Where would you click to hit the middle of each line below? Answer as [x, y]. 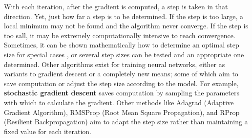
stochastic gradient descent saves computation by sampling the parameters [122, 93]
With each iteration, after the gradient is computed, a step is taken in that [116, 6]
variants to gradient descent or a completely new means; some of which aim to [121, 74]
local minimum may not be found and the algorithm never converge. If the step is [126, 26]
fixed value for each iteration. [48, 131]
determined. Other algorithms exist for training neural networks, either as [115, 64]
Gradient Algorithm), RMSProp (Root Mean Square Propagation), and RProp [122, 112]
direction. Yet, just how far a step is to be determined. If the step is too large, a [124, 16]
